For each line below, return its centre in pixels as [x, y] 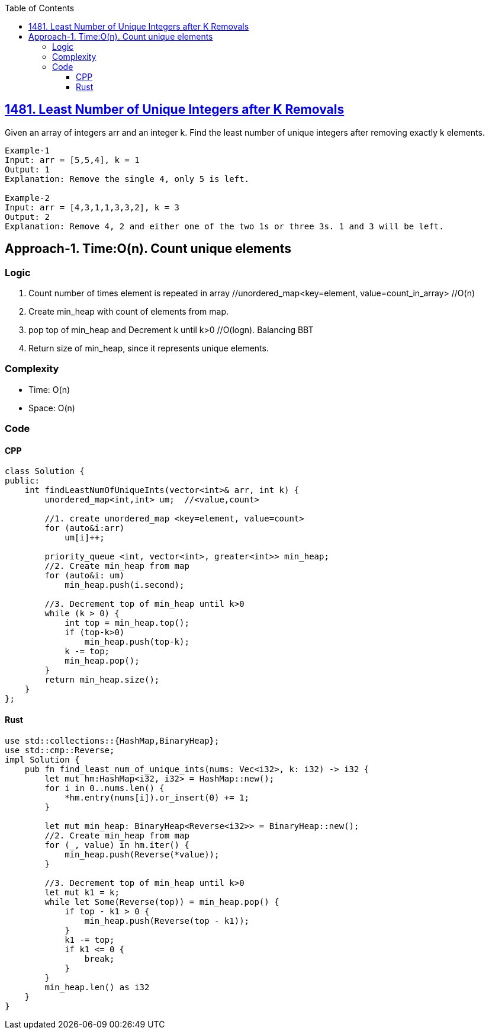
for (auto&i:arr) [85, 528]
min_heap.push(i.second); [125, 585]
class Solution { [45, 471]
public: [22, 481]
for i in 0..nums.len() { [104, 788]
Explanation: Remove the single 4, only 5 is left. [127, 179]
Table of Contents [40, 8]
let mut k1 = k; [82, 892]
